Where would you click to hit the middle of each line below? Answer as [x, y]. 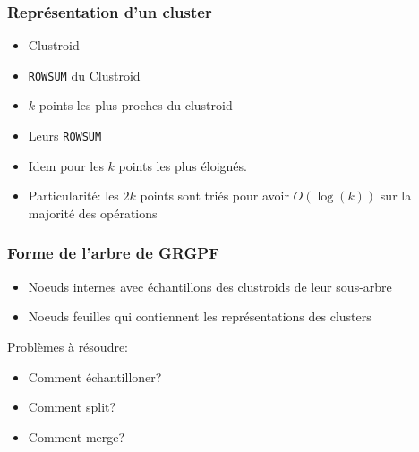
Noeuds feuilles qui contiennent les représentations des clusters [200, 316]
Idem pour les [66, 165]
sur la [396, 196]
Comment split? [72, 407]
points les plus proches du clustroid [136, 105]
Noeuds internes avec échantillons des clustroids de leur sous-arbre [210, 286]
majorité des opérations [93, 213]
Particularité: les [73, 196]
